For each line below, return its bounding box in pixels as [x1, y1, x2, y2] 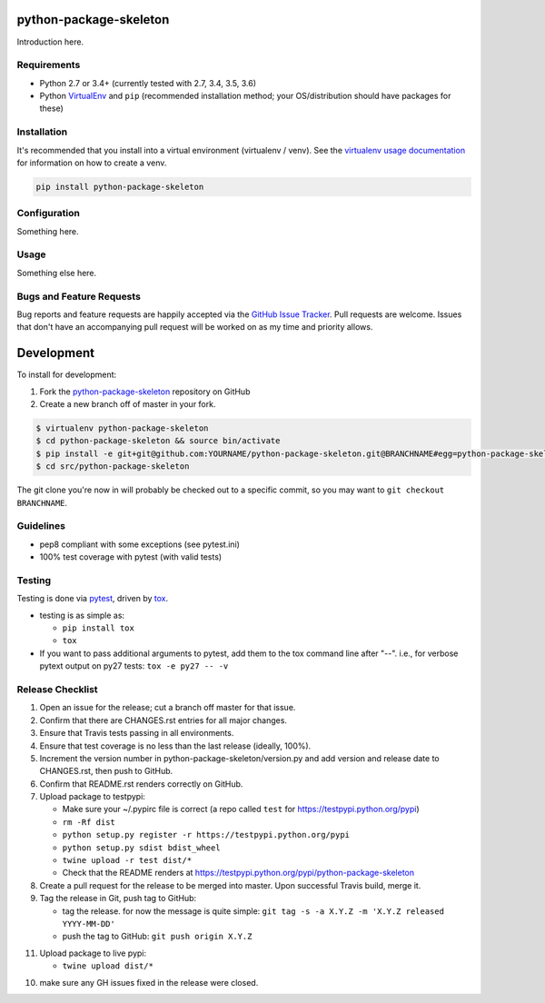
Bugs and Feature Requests [16, 290, 141, 303]
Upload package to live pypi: [39, 948, 147, 958]
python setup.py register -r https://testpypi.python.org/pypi [62, 829, 350, 840]
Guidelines [16, 520, 65, 532]
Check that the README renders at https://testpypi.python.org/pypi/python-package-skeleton [62, 868, 415, 879]
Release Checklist [16, 682, 99, 695]
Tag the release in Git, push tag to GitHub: [39, 893, 197, 904]
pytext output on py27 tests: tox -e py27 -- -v [39, 660, 229, 671]
